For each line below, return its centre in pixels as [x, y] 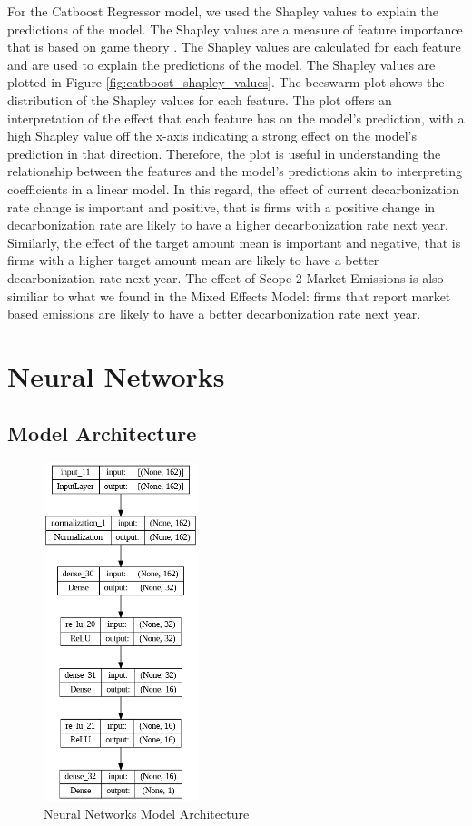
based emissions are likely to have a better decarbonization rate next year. [214, 314]
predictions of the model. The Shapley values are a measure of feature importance [235, 29]
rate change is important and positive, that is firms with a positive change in [221, 206]
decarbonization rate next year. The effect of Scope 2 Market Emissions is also [226, 277]
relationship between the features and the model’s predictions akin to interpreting [235, 171]
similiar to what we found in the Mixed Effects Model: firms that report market [229, 295]
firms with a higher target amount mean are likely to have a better [193, 260]
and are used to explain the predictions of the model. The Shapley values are [221, 64]
